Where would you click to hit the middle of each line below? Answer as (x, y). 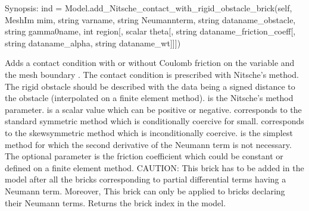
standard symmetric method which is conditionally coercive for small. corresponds (154, 121)
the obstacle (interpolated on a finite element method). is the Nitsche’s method (149, 98)
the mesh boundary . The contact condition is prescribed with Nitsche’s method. (152, 74)
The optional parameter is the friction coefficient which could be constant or (144, 156)
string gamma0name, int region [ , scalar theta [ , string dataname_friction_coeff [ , (150, 31)
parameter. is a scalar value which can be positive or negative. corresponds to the (153, 109)
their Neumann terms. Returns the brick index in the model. (116, 202)
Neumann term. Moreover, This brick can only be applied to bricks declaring (145, 190)
